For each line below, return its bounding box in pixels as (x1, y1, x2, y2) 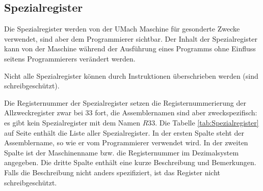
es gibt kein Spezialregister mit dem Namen (4, 117, 140, 128)
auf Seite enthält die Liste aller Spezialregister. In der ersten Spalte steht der (4, 127, 244, 138)
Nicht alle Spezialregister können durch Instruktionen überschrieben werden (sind (4, 70, 258, 81)
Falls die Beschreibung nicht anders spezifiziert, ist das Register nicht (4, 167, 220, 177)
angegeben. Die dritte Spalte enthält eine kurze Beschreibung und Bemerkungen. (4, 157, 256, 168)
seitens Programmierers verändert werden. (4, 53, 136, 63)
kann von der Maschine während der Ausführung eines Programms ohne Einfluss (4, 43, 256, 54)
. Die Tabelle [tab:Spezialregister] (155, 117, 259, 128)
